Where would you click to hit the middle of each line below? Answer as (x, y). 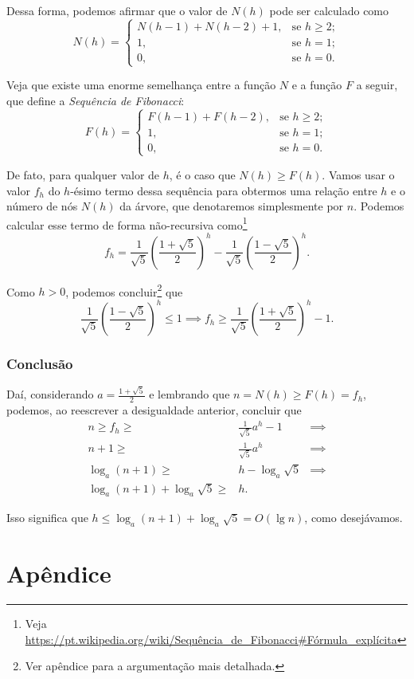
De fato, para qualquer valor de (83, 174)
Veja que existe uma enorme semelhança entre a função (141, 85)
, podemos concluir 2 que (124, 290)
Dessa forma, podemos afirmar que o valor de (117, 10)
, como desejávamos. (353, 518)
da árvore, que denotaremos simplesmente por (232, 206)
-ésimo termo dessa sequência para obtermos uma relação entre (224, 190)
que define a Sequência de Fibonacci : (96, 100)
